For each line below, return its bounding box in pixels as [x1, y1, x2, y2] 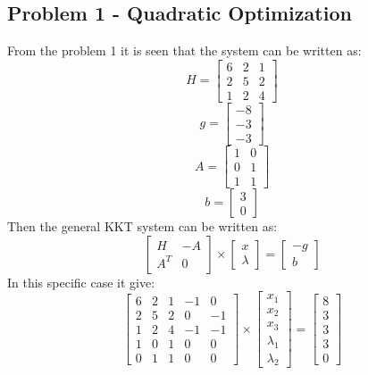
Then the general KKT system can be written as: [7, 217, 278, 236]
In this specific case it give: [7, 272, 155, 291]
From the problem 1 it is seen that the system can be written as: [7, 41, 362, 60]
